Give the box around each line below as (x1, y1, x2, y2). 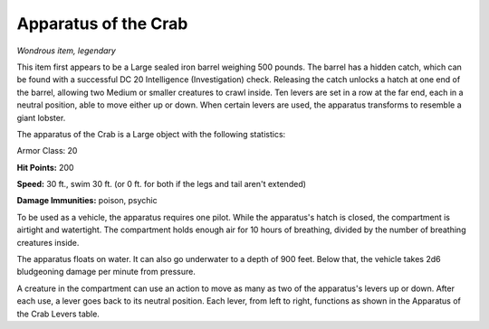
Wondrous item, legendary (16, 45, 117, 56)
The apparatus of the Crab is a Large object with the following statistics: (16, 128, 286, 139)
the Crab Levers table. (16, 308, 100, 319)
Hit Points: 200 (16, 162, 74, 173)
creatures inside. (16, 237, 80, 248)
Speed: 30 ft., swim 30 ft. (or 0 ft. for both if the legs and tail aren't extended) (16, 179, 307, 190)
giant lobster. (16, 112, 66, 123)
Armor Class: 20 (16, 146, 78, 156)
